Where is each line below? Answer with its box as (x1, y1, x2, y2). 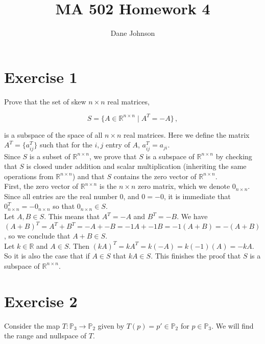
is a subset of (29, 150, 70, 161)
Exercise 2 (4, 290, 78, 311)
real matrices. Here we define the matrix (124, 129, 250, 140)
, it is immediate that (163, 190, 231, 201)
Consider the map (4, 320, 60, 331)
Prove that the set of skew (4, 96, 86, 106)
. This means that (44, 211, 100, 222)
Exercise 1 (4, 66, 78, 87)
